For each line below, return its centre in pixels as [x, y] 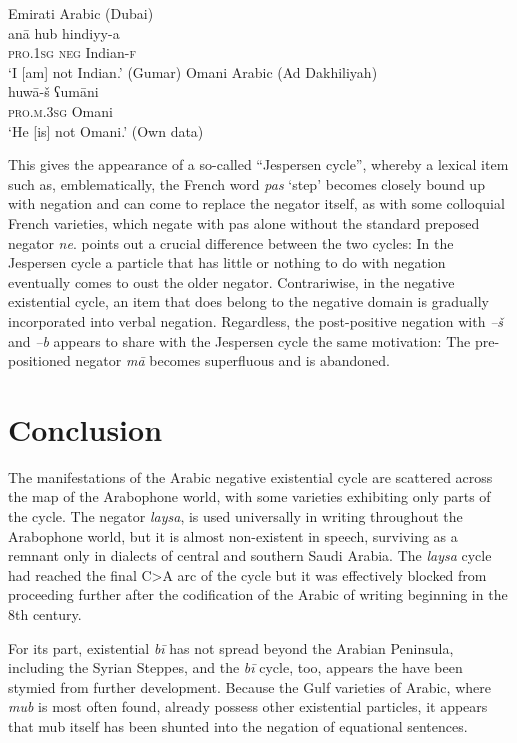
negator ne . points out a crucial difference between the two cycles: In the [231, 242]
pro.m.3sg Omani [60, 110]
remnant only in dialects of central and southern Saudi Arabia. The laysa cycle [250, 555]
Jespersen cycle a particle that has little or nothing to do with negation [227, 262]
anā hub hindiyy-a [64, 32]
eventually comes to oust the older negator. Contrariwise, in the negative [231, 281]
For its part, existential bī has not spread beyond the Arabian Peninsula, [231, 647]
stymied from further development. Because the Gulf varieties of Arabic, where [249, 686]
